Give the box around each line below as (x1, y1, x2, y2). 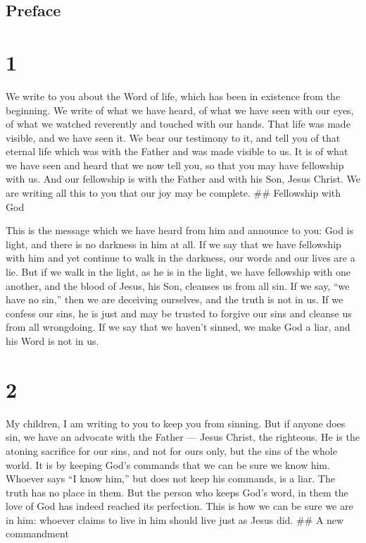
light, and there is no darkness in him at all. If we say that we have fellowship (6, 236, 341, 251)
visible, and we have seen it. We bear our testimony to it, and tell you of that (6, 130, 341, 145)
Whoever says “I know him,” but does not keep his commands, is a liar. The (6, 471, 335, 486)
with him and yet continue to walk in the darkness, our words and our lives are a (6, 250, 355, 265)
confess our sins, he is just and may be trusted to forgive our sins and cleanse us (6, 305, 352, 320)
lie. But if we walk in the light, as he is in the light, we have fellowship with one (6, 264, 351, 279)
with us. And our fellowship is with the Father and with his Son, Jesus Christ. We (6, 171, 360, 186)
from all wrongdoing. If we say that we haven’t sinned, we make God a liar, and (6, 319, 351, 334)
